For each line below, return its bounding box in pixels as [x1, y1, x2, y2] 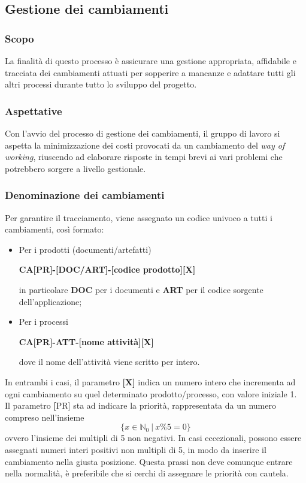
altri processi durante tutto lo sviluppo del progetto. [5, 78, 197, 90]
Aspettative [5, 103, 62, 118]
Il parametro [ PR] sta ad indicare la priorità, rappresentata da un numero [5, 399, 276, 412]
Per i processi [19, 315, 68, 328]
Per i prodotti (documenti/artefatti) [19, 243, 152, 255]
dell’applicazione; [19, 295, 82, 307]
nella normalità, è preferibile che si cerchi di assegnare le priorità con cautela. [5, 467, 289, 479]
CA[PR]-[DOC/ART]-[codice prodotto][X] [19, 263, 196, 276]
